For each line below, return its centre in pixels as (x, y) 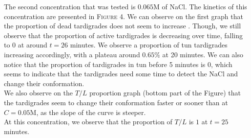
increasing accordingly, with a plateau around (72, 54)
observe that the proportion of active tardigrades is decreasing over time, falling (124, 35)
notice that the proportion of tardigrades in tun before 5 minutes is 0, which (118, 64)
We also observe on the (38, 93)
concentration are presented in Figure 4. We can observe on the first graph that (124, 16)
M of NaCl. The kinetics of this (200, 6)
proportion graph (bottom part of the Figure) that (165, 93)
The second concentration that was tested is (70, 6)
